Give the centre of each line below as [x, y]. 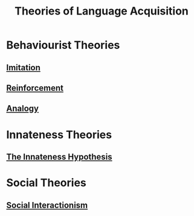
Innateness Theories [59, 135]
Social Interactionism [47, 205]
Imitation [24, 67]
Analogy [23, 109]
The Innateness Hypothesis [60, 156]
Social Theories [46, 183]
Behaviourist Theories [63, 45]
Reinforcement [35, 88]
